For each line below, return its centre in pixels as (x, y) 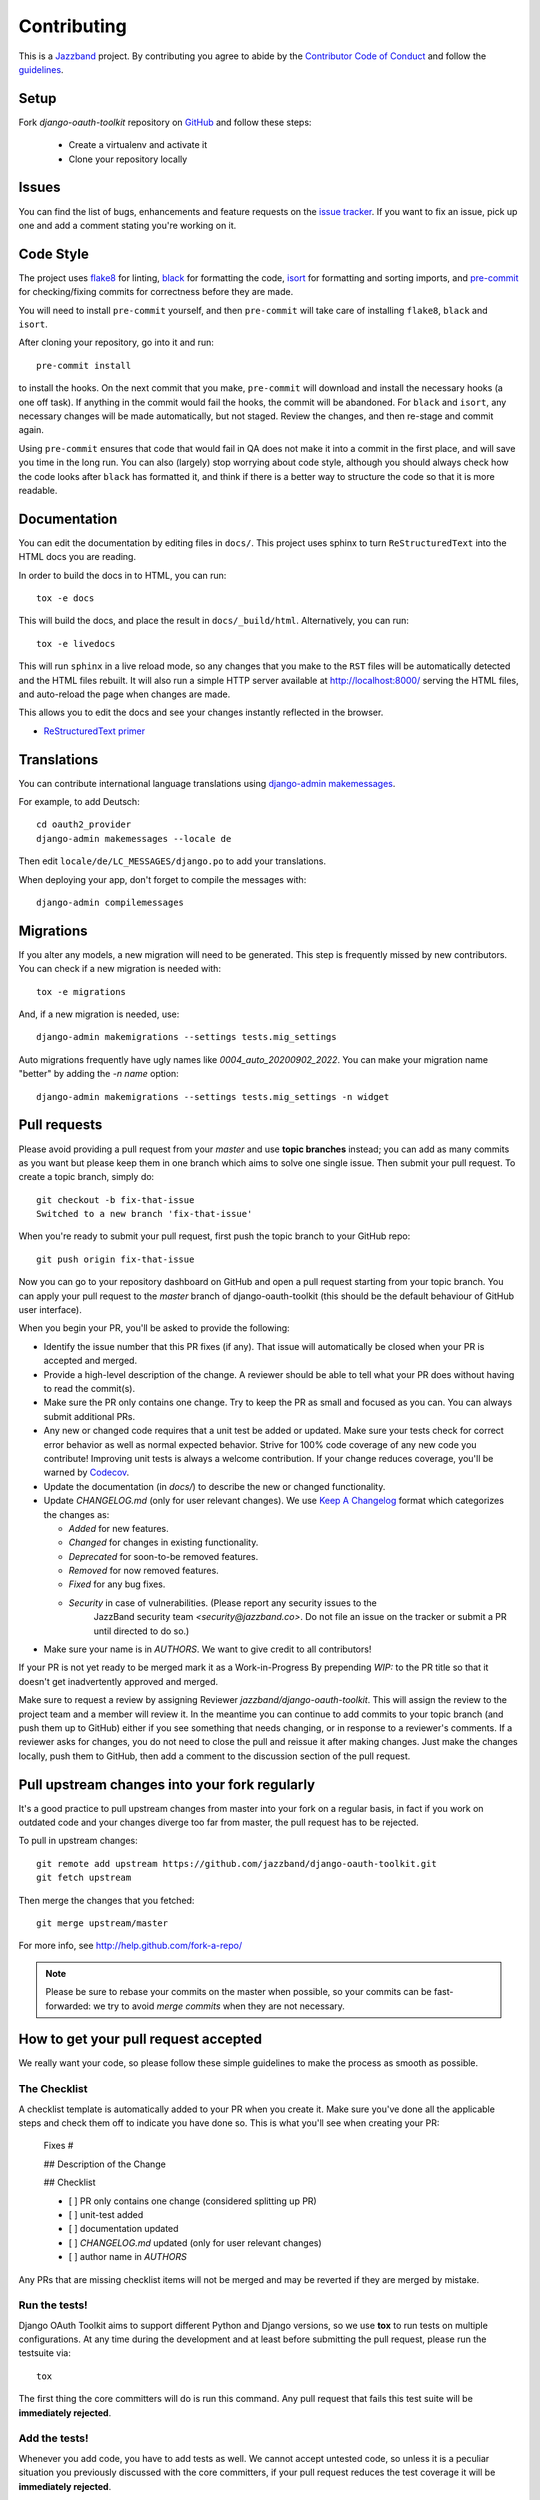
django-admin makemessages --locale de (134, 838)
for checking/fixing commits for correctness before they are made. (156, 292)
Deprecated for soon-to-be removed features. (163, 1556)
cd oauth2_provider (84, 824)
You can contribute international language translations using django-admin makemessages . (207, 783)
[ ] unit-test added (106, 2214)
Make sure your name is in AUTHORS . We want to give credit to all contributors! (207, 1649)
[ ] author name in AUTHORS (127, 2257)
